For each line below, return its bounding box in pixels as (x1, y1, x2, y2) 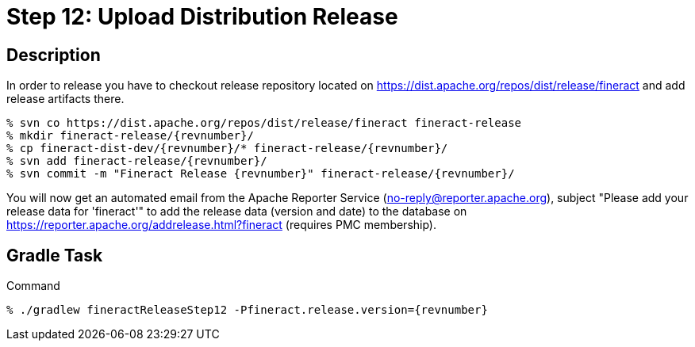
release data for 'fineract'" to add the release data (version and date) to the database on (6, 204, 467, 219)
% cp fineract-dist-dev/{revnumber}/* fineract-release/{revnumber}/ (6, 142, 448, 155)
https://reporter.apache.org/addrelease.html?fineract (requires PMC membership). (6, 218, 436, 232)
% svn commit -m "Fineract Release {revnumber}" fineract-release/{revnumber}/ (6, 167, 515, 181)
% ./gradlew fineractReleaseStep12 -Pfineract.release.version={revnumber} (6, 303, 488, 317)
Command (6, 279, 60, 293)
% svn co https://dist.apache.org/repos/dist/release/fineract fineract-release (6, 116, 522, 130)
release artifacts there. (6, 92, 125, 106)
